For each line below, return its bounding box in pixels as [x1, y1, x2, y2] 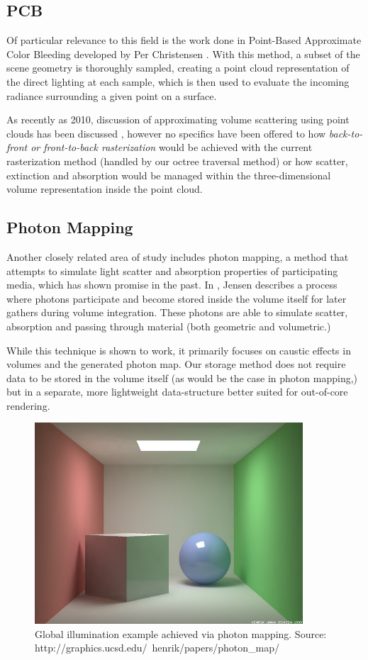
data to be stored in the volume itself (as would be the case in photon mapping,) [6, 370, 358, 385]
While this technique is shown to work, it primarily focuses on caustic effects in [6, 342, 351, 357]
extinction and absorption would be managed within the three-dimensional [6, 167, 331, 182]
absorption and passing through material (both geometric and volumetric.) [6, 318, 331, 333]
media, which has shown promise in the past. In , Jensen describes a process [6, 277, 338, 292]
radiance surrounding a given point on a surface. [6, 88, 217, 103]
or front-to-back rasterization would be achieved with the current [30, 140, 313, 155]
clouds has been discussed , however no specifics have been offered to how [6, 125, 326, 140]
